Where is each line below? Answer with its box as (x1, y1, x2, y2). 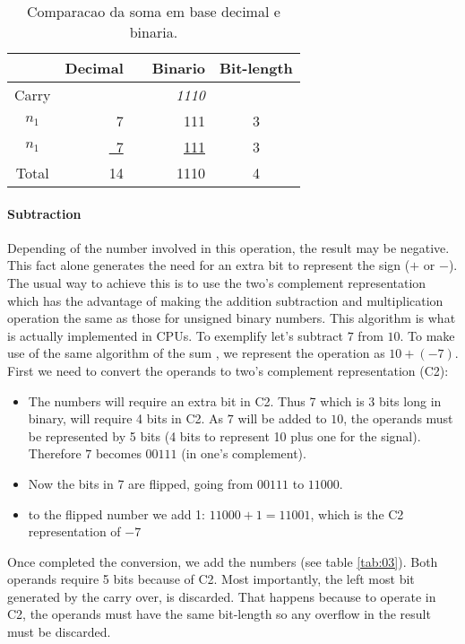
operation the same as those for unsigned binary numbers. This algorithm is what (7, 309, 456, 327)
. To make (400, 326, 455, 344)
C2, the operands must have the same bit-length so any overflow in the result (7, 605, 431, 623)
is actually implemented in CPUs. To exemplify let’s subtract (7, 326, 344, 344)
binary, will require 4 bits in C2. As (28, 409, 224, 428)
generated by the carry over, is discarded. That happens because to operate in (7, 587, 436, 605)
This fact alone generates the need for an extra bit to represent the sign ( (7, 256, 410, 274)
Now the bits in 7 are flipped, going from (28, 474, 254, 492)
